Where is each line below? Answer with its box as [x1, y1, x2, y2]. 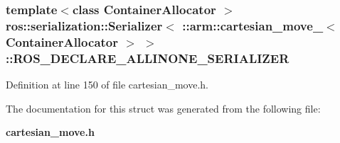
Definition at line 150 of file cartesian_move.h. [6, 76, 208, 91]
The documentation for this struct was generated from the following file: [6, 101, 321, 115]
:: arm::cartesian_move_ [182, 16, 324, 34]
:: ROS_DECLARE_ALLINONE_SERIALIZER [6, 49, 289, 67]
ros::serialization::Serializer [6, 16, 163, 34]
